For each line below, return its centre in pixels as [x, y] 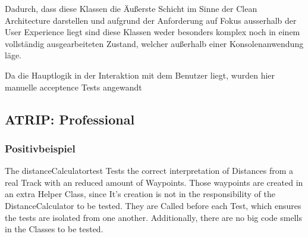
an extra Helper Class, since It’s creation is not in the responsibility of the [140, 194]
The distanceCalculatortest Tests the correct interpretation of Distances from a [149, 171]
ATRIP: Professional [70, 119]
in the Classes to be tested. [54, 229]
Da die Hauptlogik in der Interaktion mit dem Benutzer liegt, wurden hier [140, 75]
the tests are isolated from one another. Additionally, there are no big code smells [153, 217]
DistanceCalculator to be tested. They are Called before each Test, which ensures [153, 205]
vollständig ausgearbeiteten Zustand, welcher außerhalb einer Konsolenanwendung [154, 43]
